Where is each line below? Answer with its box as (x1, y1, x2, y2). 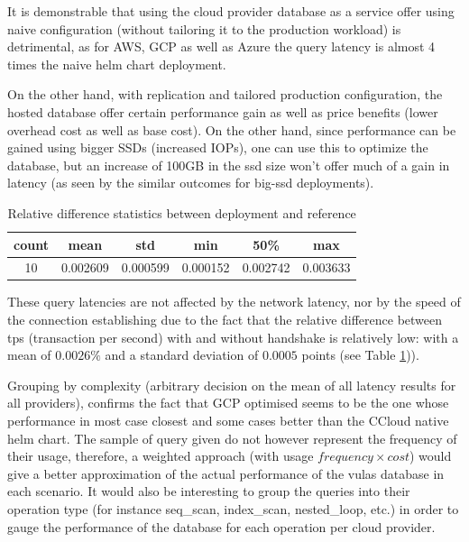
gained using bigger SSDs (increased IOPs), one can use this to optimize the (7, 138, 428, 157)
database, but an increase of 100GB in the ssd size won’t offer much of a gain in (7, 155, 450, 174)
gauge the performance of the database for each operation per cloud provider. (7, 517, 436, 536)
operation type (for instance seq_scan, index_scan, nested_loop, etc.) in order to (7, 500, 459, 518)
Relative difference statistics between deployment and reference (7, 203, 356, 222)
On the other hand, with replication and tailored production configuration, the (7, 85, 443, 104)
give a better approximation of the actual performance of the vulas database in (7, 464, 445, 482)
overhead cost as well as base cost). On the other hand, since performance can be (7, 120, 456, 139)
